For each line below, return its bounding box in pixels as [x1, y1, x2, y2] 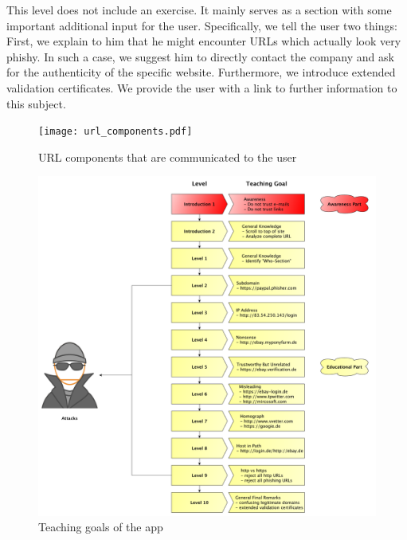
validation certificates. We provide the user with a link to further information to [6, 79, 397, 96]
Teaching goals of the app [38, 518, 163, 535]
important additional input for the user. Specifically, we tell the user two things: [6, 17, 397, 33]
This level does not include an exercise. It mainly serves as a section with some [6, 2, 392, 18]
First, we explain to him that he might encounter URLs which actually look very [6, 33, 401, 49]
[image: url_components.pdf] [38, 126, 193, 138]
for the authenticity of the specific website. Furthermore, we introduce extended [6, 64, 396, 80]
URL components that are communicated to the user [38, 148, 297, 165]
